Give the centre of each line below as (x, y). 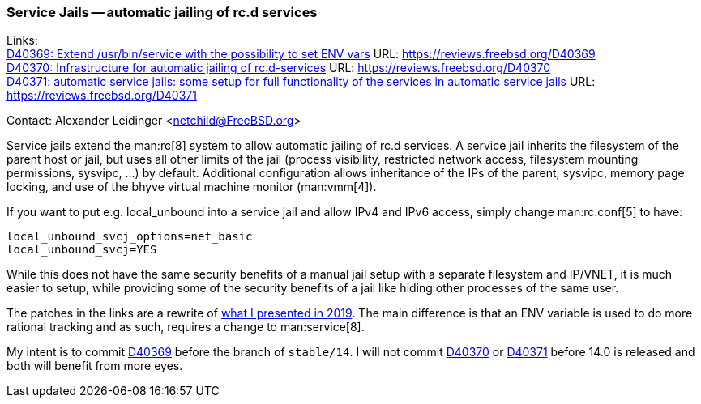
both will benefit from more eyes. (95, 366)
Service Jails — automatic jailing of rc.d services (162, 12)
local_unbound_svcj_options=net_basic (130, 237)
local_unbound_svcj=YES (82, 250)
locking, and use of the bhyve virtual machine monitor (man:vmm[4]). (192, 187)
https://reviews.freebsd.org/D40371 (102, 96)
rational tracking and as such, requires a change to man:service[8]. (186, 327)
